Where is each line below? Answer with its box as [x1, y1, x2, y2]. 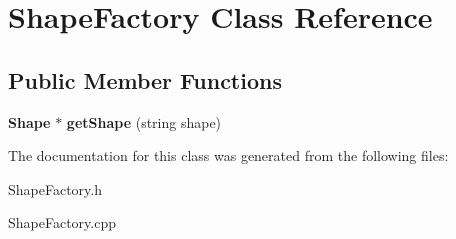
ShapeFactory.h [8, 178, 102, 199]
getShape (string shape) [66, 111, 222, 132]
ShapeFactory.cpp [8, 212, 116, 233]
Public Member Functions [8, 64, 282, 95]
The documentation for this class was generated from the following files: [8, 145, 449, 166]
